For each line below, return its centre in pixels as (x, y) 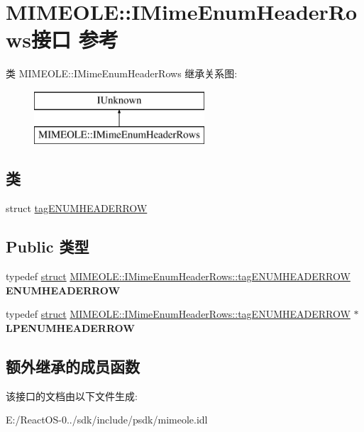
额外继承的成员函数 (73, 366)
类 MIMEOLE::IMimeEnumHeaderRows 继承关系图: (122, 73)
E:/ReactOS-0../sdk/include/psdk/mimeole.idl (107, 420)
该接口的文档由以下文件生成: (72, 395)
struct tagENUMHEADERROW (77, 208)
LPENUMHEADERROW (70, 327)
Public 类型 (48, 247)
